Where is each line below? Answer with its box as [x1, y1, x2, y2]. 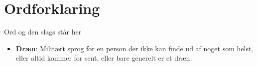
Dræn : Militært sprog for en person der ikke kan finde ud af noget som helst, [15, 43, 254, 53]
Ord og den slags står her [4, 27, 82, 37]
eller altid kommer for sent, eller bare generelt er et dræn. [15, 53, 192, 63]
